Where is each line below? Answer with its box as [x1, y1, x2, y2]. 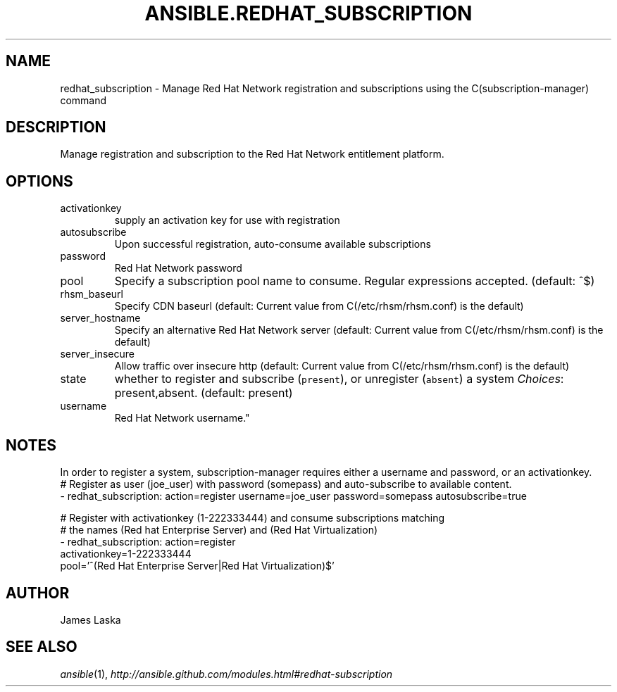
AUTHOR [6, 584, 70, 602]
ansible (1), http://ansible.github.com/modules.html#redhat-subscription [60, 667, 393, 680]
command [60, 94, 107, 106]
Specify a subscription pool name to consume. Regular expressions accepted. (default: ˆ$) [114, 274, 595, 289]
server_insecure [60, 348, 135, 360]
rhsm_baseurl [60, 288, 123, 301]
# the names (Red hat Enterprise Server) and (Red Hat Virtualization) [60, 524, 378, 536]
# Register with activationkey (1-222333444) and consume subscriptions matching [60, 512, 445, 524]
